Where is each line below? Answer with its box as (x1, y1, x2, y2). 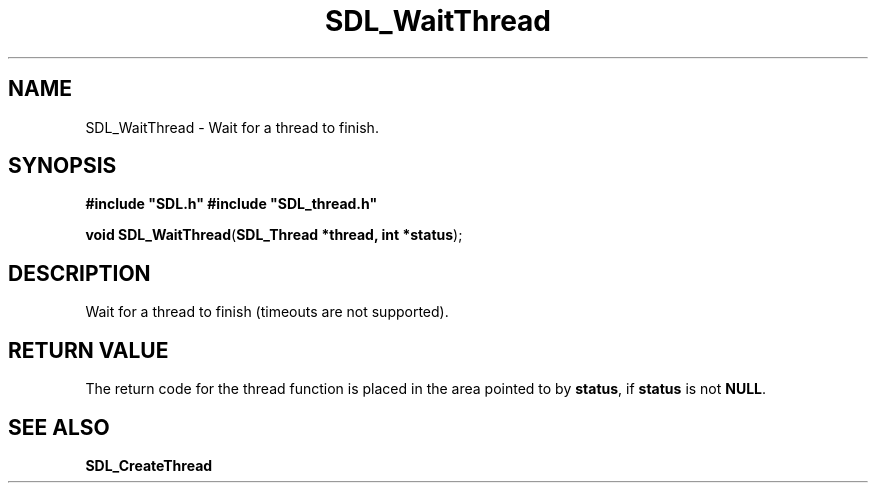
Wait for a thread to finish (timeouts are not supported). (85, 303, 449, 321)
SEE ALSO (8, 414, 110, 440)
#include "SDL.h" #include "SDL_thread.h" (85, 195, 378, 213)
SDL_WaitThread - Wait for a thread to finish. (85, 118, 379, 136)
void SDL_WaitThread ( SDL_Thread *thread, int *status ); (85, 226, 463, 244)
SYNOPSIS (8, 153, 117, 179)
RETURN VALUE (8, 337, 169, 363)
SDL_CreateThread (85, 456, 213, 474)
